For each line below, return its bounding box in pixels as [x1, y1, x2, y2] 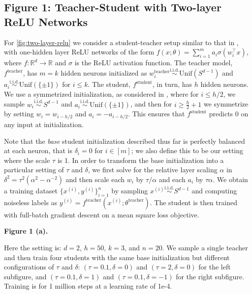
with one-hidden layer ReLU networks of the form [4, 47, 155, 57]
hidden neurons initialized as [61, 68, 147, 78]
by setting [4, 108, 34, 119]
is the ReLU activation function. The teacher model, [74, 57, 233, 68]
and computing [191, 186, 237, 196]
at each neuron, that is [4, 145, 72, 156]
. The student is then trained [150, 197, 237, 207]
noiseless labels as [4, 197, 58, 207]
